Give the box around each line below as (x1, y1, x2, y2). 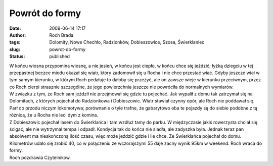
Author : (9, 32, 26, 38)
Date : (9, 25, 21, 31)
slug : (9, 46, 20, 52)
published (49, 53, 70, 60)
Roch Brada (49, 32, 74, 38)
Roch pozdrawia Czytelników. (9, 154, 71, 160)
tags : (9, 39, 21, 45)
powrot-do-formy (49, 46, 86, 52)
